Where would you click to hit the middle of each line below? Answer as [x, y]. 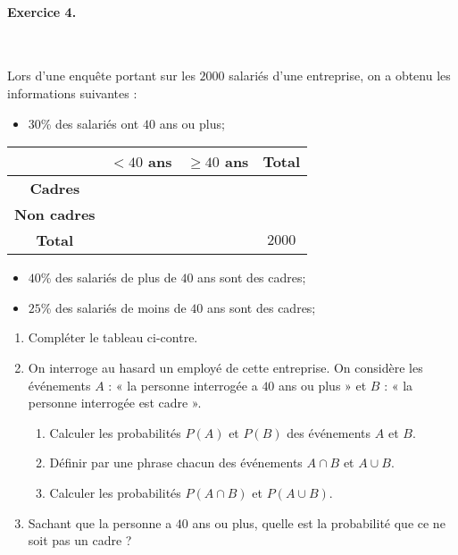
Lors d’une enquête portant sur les [101, 76]
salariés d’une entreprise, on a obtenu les [340, 76]
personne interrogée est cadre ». [115, 403]
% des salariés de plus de [108, 277]
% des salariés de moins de [113, 307]
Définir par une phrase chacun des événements [176, 462]
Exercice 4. [42, 11]
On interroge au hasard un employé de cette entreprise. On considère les [225, 367]
